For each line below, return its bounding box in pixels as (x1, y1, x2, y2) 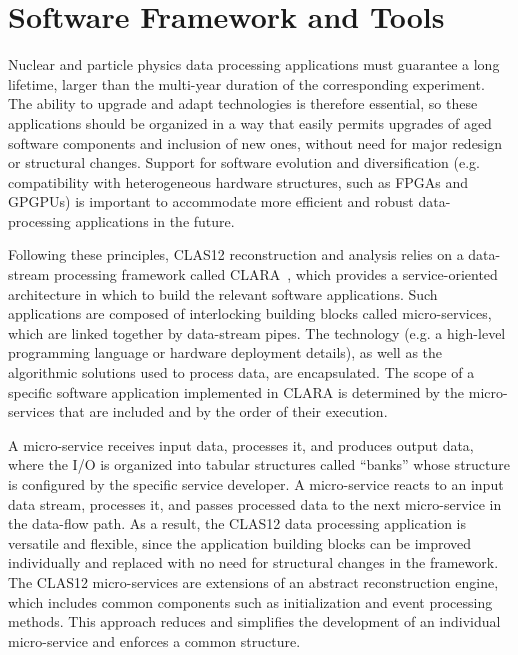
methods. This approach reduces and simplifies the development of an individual (8, 611, 501, 632)
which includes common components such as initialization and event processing (8, 591, 493, 612)
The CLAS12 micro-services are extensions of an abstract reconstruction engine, (8, 571, 499, 592)
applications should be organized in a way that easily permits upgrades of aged (8, 112, 492, 133)
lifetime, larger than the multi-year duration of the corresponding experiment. (8, 73, 485, 94)
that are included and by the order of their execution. (59, 401, 388, 422)
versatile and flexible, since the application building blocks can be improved (8, 532, 472, 553)
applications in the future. (75, 210, 235, 231)
